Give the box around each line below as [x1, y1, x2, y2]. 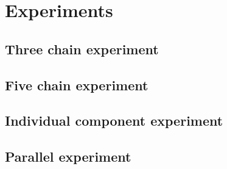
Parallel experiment [5, 147, 131, 166]
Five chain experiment [5, 75, 148, 94]
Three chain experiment [5, 39, 159, 58]
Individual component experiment [5, 111, 223, 130]
